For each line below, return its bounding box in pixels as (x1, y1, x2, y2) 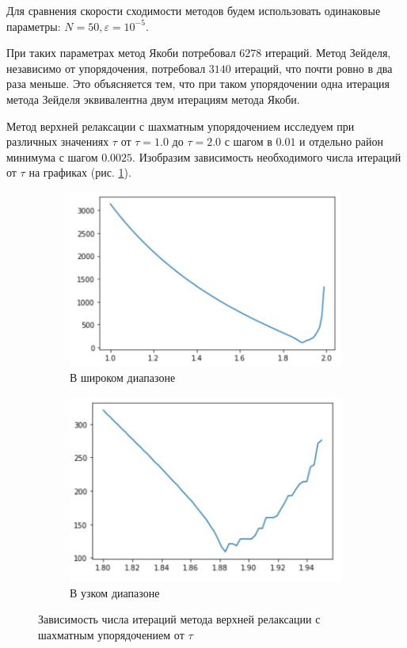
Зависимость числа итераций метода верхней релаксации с (38, 611, 321, 627)
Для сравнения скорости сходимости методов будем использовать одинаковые (6, 2, 381, 18)
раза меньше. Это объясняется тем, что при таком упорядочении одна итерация (6, 75, 390, 92)
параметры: (6, 17, 61, 34)
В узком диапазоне (70, 584, 160, 600)
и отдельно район (299, 133, 384, 150)
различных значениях (6, 133, 109, 150)
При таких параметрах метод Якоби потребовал (6, 44, 236, 61)
